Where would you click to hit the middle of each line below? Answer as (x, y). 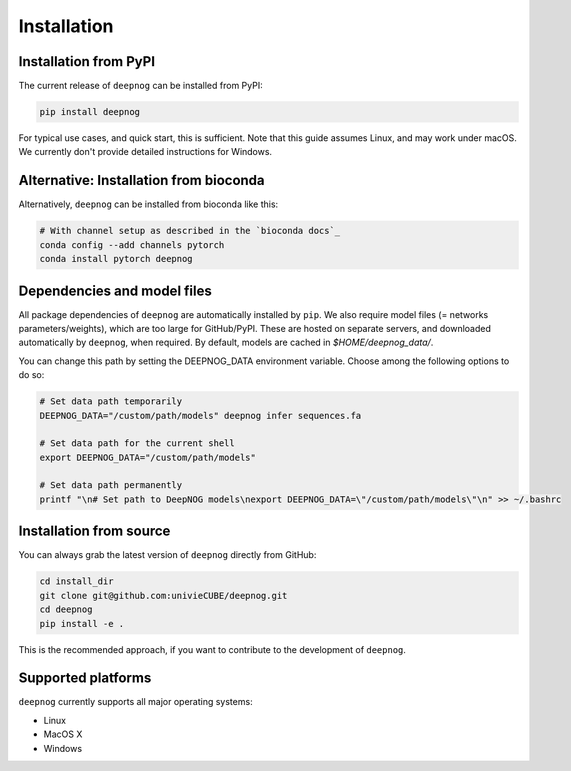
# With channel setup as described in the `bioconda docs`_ (190, 231)
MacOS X (63, 734)
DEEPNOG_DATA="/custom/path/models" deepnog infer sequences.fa (200, 415)
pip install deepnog (89, 112)
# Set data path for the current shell (137, 443)
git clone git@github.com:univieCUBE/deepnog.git (163, 595)
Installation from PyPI (86, 61)
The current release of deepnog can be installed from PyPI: (141, 86)
